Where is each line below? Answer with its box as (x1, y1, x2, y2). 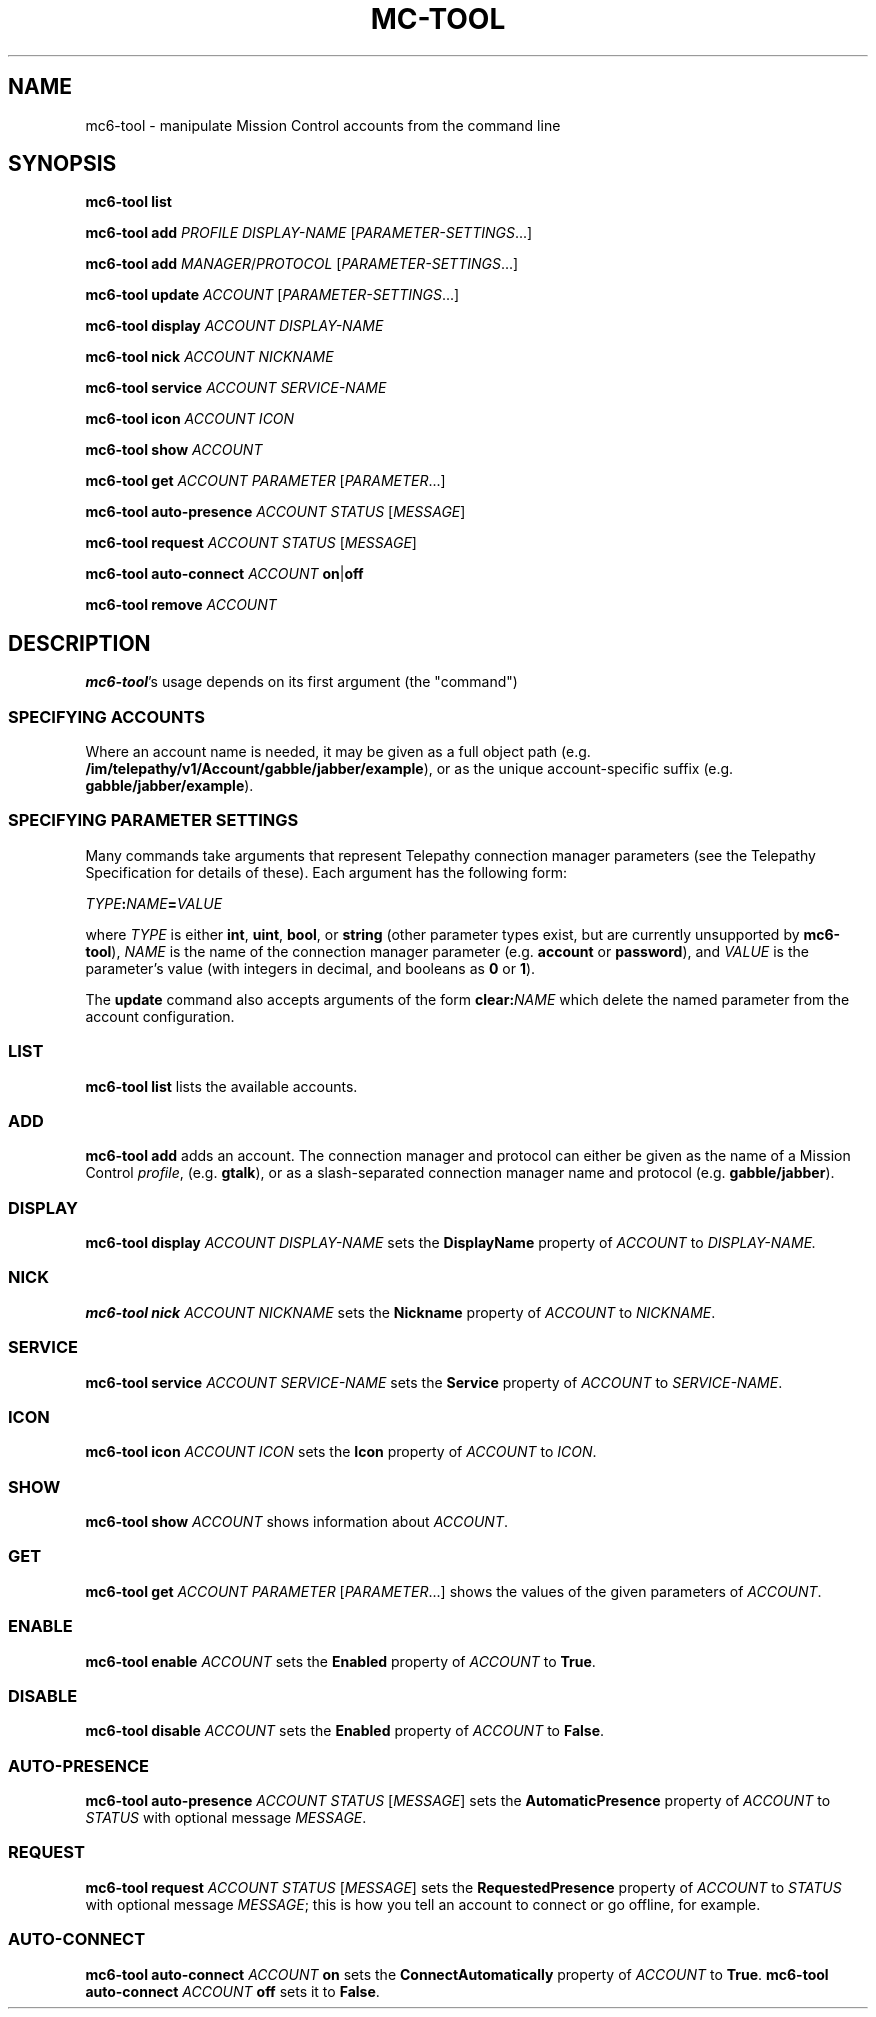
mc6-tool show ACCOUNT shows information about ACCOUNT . (85, 1513, 509, 1531)
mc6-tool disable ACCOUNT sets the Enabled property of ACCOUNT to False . (85, 1722, 605, 1740)
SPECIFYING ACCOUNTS (8, 706, 206, 727)
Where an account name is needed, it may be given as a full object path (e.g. (85, 743, 591, 761)
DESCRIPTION (8, 630, 151, 656)
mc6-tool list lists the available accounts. (85, 1077, 358, 1095)
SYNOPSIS (8, 151, 117, 177)
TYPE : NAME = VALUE (85, 894, 223, 912)
